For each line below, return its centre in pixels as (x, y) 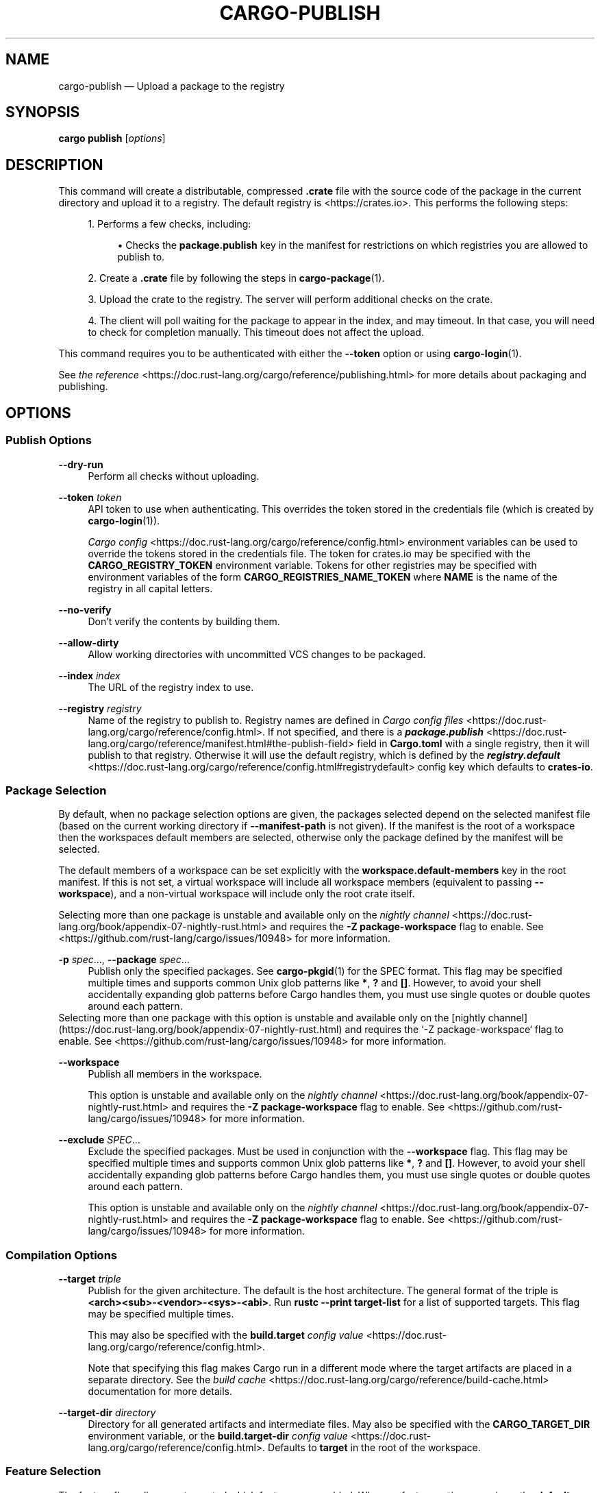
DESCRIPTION (54, 165)
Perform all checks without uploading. (174, 476)
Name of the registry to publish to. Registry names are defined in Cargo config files (276, 720)
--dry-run (81, 464)
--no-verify (85, 609)
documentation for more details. (160, 1391)
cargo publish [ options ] (112, 138)
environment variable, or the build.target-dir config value (218, 1436)
